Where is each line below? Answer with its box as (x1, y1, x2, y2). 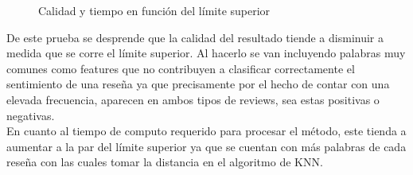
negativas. (6, 107, 55, 123)
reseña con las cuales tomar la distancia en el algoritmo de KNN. (6, 154, 323, 170)
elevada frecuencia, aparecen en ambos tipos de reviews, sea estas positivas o (6, 91, 380, 107)
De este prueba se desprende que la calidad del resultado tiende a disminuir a (6, 29, 384, 45)
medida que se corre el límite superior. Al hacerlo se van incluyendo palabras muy (6, 45, 406, 61)
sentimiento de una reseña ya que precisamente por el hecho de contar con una (6, 76, 390, 92)
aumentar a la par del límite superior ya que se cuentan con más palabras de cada (6, 138, 407, 154)
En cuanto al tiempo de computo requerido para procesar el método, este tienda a (6, 122, 407, 139)
